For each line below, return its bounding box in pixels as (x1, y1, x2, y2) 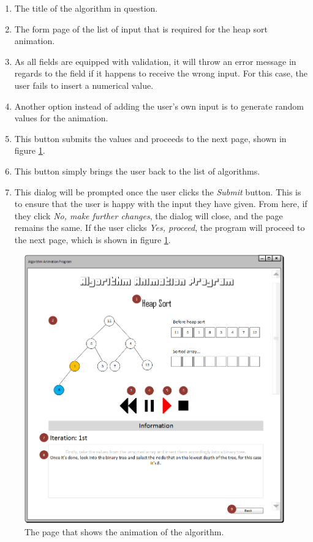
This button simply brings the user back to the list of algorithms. (14, 164, 260, 177)
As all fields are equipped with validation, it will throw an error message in (14, 55, 296, 67)
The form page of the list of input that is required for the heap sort (14, 22, 268, 35)
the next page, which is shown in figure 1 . (14, 233, 171, 246)
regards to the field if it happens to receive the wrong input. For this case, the (14, 67, 308, 80)
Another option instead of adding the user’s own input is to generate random (14, 99, 304, 112)
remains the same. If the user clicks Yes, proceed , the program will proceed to (14, 221, 305, 234)
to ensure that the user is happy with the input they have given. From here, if (14, 197, 307, 210)
